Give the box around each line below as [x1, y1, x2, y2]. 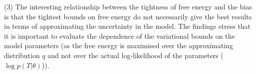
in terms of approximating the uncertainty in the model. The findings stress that [4, 21, 251, 31]
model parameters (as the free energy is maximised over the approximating [4, 40, 234, 51]
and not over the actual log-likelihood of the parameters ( [47, 50, 224, 60]
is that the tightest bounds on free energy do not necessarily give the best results [4, 11, 252, 21]
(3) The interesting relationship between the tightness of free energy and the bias [4, 1, 252, 11]
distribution [4, 50, 40, 60]
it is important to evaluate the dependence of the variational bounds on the [4, 30, 235, 41]
